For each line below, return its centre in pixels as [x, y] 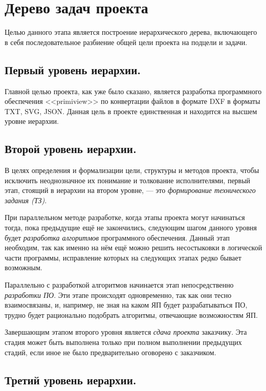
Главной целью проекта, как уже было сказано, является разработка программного [133, 91]
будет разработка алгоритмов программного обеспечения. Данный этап [117, 237]
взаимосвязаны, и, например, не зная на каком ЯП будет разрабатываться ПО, [126, 305]
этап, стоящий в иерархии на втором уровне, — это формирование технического [130, 190]
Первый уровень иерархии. [73, 69]
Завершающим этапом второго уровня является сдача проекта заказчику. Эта [126, 332]
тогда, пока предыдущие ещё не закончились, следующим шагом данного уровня [131, 227]
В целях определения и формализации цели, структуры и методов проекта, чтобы [132, 170]
